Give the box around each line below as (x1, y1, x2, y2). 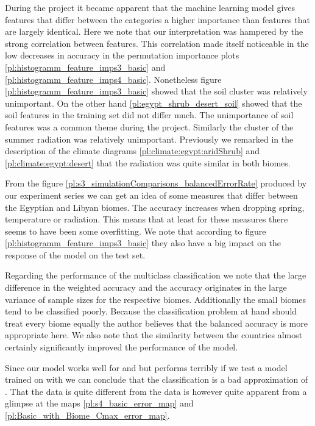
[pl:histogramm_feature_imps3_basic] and (5, 60, 166, 73)
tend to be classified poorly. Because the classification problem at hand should (5, 305, 297, 318)
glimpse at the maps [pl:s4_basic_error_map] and (5, 397, 194, 410)
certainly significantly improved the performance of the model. (5, 341, 238, 353)
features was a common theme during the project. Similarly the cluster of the (5, 120, 294, 133)
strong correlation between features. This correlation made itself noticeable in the (5, 37, 309, 49)
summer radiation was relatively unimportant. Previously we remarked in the (5, 132, 294, 145)
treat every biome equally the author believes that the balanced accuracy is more (5, 316, 308, 329)
